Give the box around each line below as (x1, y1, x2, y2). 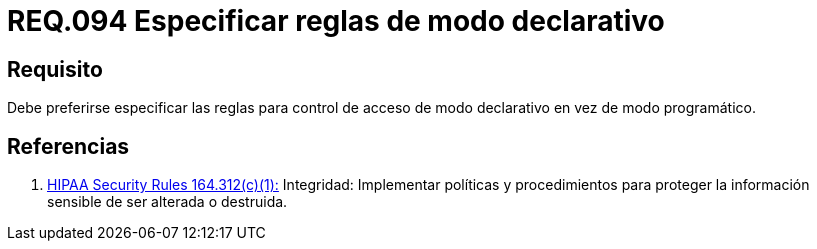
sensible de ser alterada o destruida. (47, 193, 288, 211)
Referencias (7, 133, 130, 159)
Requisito (7, 56, 103, 82)
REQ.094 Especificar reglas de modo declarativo (7, 4, 665, 38)
